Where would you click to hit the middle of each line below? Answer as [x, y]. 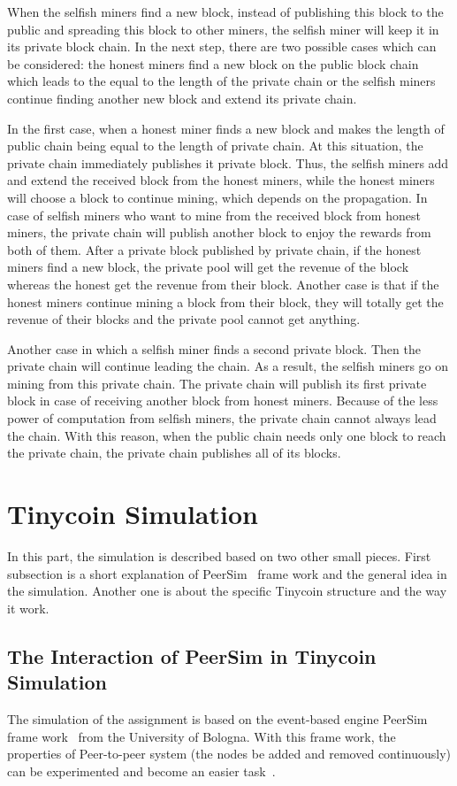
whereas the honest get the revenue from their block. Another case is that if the [223, 284]
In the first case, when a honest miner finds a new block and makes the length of [226, 128]
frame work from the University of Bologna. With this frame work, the [202, 736]
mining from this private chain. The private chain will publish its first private [217, 383]
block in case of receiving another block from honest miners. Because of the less [223, 401]
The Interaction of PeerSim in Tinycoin [192, 655]
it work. [28, 608]
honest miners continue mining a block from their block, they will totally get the [225, 301]
